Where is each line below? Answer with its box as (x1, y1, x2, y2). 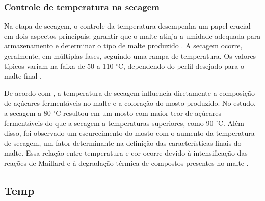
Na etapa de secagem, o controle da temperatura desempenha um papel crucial (4, 20, 251, 31)
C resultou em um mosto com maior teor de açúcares (56, 107, 221, 118)
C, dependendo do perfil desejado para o (118, 60, 245, 71)
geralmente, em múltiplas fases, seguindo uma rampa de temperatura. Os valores (4, 51, 256, 61)
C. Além (218, 117, 244, 128)
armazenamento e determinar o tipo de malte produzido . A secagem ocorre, (4, 40, 243, 51)
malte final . (4, 70, 42, 81)
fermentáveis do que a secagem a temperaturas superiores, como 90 (4, 117, 214, 128)
